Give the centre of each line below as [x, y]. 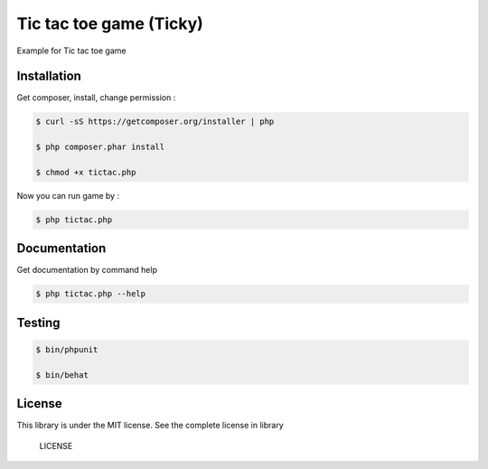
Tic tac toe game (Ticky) [110, 23]
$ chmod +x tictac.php [86, 172]
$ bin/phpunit [67, 350]
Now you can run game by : [68, 195]
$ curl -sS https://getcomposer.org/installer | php [155, 122]
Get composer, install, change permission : [96, 98]
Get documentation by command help [87, 270]
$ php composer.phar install [100, 147]
